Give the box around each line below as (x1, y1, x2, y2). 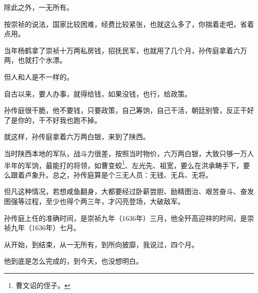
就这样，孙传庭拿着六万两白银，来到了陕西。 (4, 131, 150, 142)
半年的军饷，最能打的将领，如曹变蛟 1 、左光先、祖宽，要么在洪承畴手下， (4, 158, 243, 170)
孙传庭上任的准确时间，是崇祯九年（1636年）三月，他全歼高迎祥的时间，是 (4, 212, 247, 223)
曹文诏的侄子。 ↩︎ (15, 280, 70, 290)
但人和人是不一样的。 (4, 71, 73, 82)
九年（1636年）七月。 (10, 222, 80, 233)
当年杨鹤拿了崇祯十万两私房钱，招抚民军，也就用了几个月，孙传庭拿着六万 (4, 45, 247, 55)
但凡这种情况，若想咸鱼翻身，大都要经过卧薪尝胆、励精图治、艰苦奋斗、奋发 (4, 186, 254, 196)
